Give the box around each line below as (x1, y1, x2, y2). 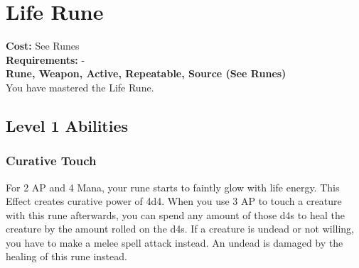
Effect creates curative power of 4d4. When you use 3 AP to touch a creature (6, 194, 342, 208)
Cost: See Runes (6, 38, 80, 53)
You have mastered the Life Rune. (6, 79, 154, 94)
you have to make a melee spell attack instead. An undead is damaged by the (6, 235, 343, 250)
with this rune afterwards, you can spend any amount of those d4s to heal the (6, 207, 345, 222)
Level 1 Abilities (6, 114, 129, 136)
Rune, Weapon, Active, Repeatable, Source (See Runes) (6, 66, 286, 81)
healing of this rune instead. (6, 249, 127, 264)
